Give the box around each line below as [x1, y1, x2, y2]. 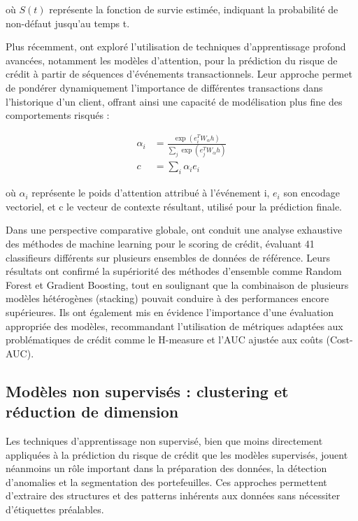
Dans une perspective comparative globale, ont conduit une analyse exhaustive [6, 222, 343, 237]
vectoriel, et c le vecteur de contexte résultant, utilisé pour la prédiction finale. [6, 199, 342, 213]
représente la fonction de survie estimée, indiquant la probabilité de [49, 2, 338, 16]
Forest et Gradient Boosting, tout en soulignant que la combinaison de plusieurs [6, 277, 349, 292]
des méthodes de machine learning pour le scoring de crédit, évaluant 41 [6, 236, 315, 251]
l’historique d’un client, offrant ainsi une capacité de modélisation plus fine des [6, 94, 343, 108]
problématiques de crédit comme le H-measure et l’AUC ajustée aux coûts [6, 332, 323, 347]
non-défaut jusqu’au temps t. [6, 15, 130, 30]
